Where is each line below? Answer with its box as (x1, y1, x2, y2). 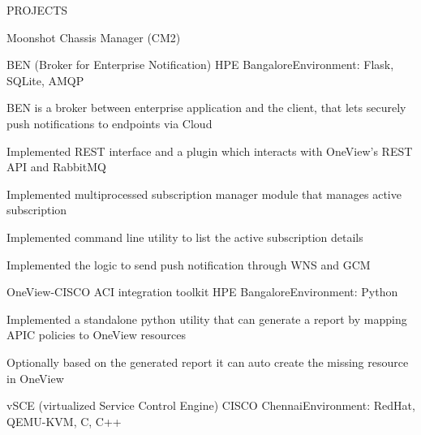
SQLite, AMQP (6, 71, 84, 88)
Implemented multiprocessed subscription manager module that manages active (6, 185, 402, 202)
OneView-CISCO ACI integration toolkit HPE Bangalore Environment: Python (6, 283, 398, 300)
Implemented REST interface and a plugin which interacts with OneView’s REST (6, 142, 413, 159)
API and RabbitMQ (6, 158, 106, 175)
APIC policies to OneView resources (6, 326, 186, 343)
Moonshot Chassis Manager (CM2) (6, 28, 181, 45)
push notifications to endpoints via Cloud (6, 114, 213, 131)
